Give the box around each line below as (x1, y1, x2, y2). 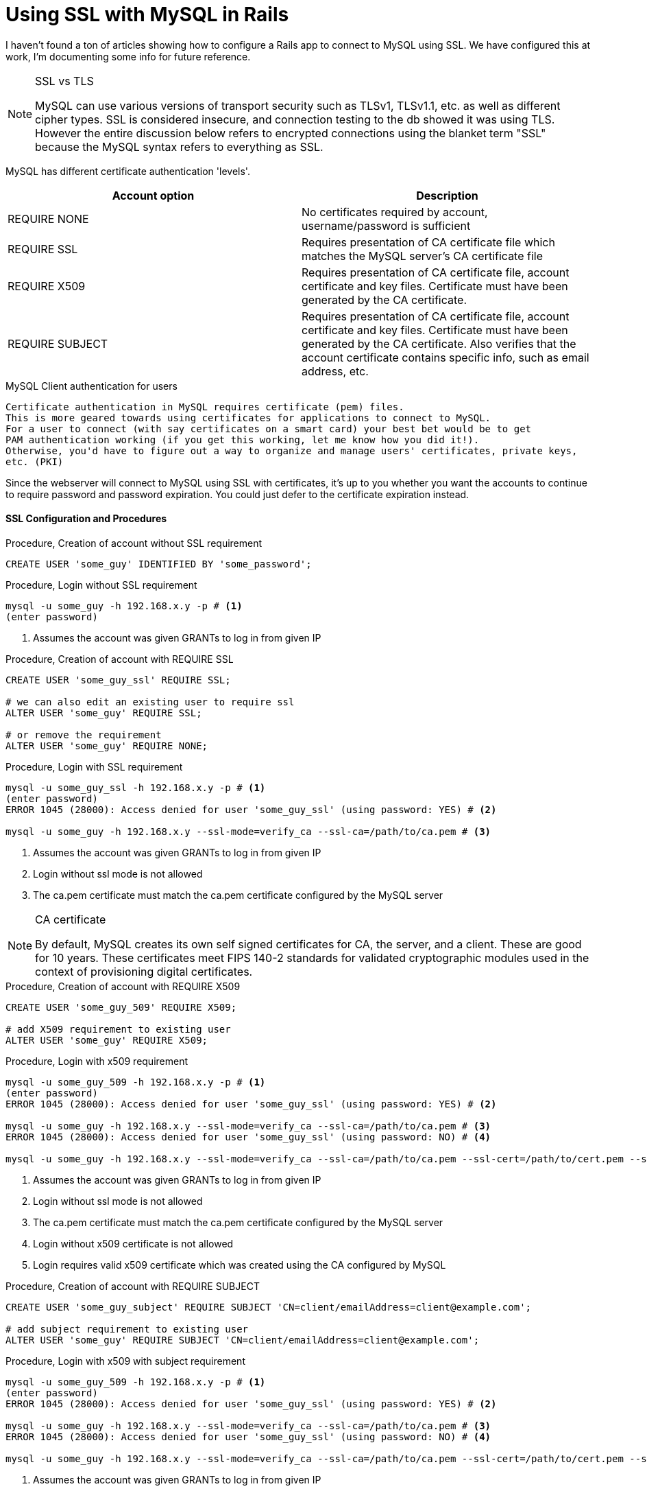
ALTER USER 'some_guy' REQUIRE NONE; (5, 740, 208, 751)
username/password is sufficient (302, 218, 471, 233)
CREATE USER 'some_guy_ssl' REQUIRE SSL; (5, 674, 231, 685)
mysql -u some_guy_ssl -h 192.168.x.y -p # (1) (5, 782, 266, 793)
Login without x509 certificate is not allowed (33, 1237, 234, 1249)
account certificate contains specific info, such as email (302, 350, 589, 364)
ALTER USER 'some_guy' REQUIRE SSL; (5, 707, 202, 718)
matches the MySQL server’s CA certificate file (302, 248, 544, 263)
